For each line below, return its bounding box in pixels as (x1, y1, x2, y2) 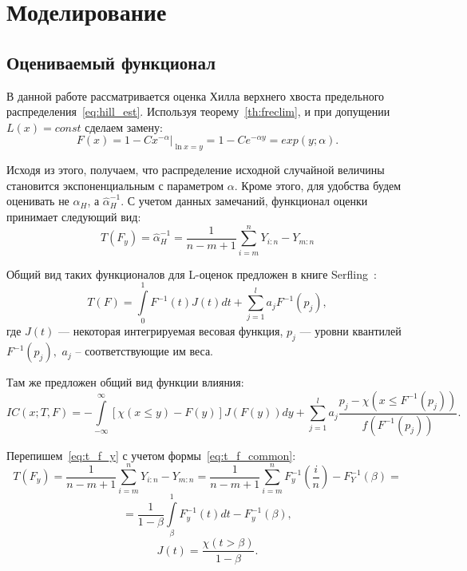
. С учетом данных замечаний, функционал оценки (121, 192, 368, 209)
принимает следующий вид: (6, 208, 141, 224)
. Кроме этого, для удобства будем (234, 176, 402, 193)
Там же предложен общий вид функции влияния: (6, 374, 244, 391)
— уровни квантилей (299, 323, 402, 339)
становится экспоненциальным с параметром (6, 176, 224, 193)
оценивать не (6, 192, 69, 209)
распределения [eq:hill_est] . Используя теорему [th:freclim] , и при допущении (6, 103, 390, 120)
